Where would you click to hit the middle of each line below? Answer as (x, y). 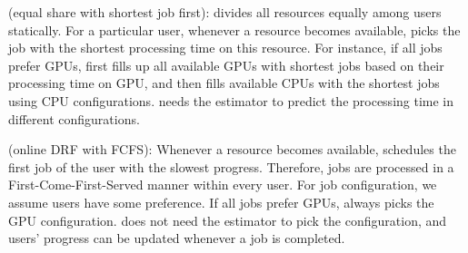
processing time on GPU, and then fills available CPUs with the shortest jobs (224, 83)
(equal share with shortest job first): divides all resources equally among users (225, 12)
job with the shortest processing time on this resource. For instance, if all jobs (225, 48)
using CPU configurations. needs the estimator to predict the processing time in (231, 100)
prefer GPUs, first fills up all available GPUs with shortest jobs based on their (226, 65)
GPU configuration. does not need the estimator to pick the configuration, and (228, 220)
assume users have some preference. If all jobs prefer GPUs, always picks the (221, 202)
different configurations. (74, 118)
